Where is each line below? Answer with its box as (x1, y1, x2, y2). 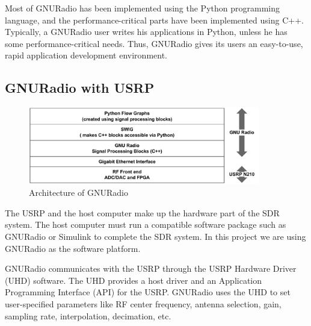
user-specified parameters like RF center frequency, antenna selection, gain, (5, 297, 282, 310)
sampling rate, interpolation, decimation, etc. (5, 309, 171, 322)
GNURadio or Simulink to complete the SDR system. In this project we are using (5, 230, 306, 242)
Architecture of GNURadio (29, 186, 128, 199)
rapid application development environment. (5, 49, 168, 61)
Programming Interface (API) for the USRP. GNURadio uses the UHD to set (5, 286, 291, 298)
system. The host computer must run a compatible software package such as (5, 218, 286, 231)
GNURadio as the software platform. (5, 242, 141, 254)
